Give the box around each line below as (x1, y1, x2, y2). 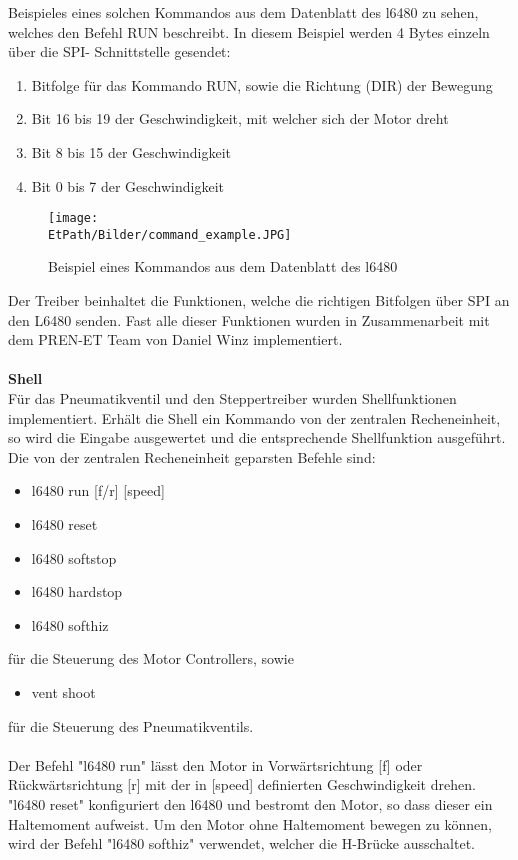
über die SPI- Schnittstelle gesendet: (8, 41, 231, 62)
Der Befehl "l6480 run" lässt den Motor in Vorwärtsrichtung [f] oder (8, 754, 423, 775)
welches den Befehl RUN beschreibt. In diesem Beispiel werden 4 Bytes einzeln (8, 21, 490, 42)
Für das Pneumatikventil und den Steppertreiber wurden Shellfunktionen (8, 388, 457, 409)
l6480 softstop (31, 547, 117, 568)
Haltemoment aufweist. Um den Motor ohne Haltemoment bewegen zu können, (8, 813, 492, 834)
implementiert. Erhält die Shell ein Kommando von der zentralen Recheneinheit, (8, 407, 501, 428)
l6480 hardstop (31, 581, 123, 602)
